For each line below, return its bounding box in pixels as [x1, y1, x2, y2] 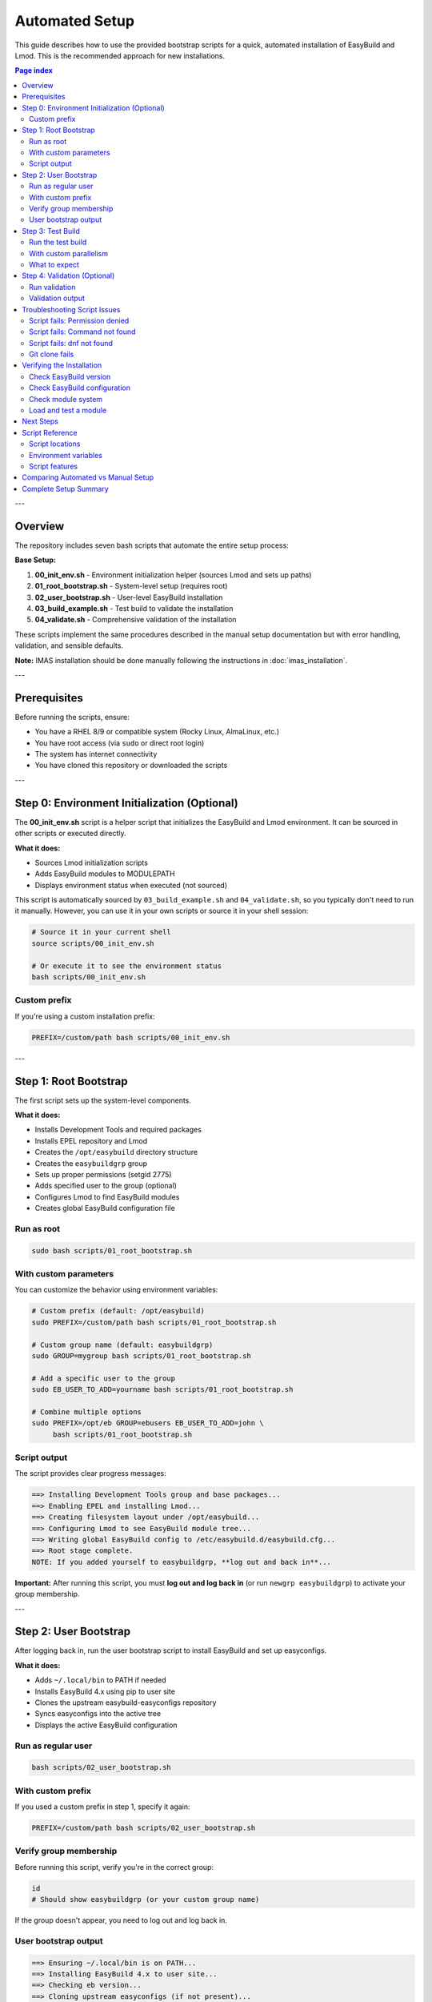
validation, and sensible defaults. [14, 641, 124, 650]
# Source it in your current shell [31, 927, 171, 937]
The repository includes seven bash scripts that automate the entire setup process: [14, 541, 290, 550]
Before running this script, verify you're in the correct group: [14, 1862, 214, 1871]
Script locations [29, 439, 81, 448]
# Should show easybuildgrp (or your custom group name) [31, 1895, 260, 1904]
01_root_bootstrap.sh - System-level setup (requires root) [34, 581, 228, 591]
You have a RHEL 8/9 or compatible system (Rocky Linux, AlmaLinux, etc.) [34, 727, 280, 737]
